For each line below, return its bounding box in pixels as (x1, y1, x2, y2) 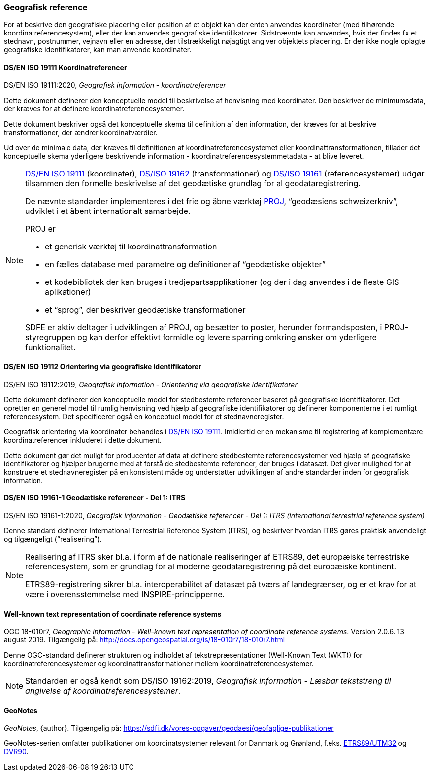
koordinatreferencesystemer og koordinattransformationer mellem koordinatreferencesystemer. (4, 659, 314, 668)
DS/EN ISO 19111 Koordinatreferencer (4, 63, 127, 71)
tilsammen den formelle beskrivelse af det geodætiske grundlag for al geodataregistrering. (25, 178, 361, 188)
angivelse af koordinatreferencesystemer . (25, 686, 181, 696)
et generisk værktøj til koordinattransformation (45, 241, 217, 251)
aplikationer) (45, 286, 91, 297)
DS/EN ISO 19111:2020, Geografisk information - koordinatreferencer (4, 80, 226, 89)
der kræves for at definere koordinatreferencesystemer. (4, 104, 185, 113)
